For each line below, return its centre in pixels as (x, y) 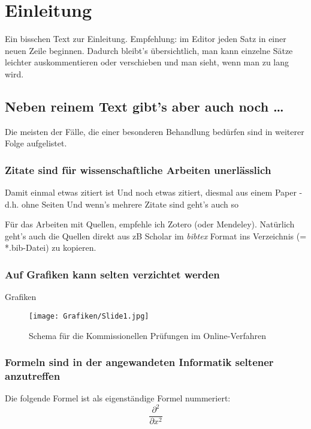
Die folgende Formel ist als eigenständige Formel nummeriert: (118, 398)
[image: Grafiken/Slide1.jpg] (89, 316)
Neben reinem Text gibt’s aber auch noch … (144, 106)
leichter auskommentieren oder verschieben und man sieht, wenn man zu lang (147, 62)
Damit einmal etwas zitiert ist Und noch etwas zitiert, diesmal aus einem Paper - (154, 192)
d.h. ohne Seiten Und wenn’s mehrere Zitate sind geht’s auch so (122, 204)
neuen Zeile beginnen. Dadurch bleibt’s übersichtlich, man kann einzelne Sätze (149, 50)
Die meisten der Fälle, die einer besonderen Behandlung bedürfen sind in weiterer (155, 131)
